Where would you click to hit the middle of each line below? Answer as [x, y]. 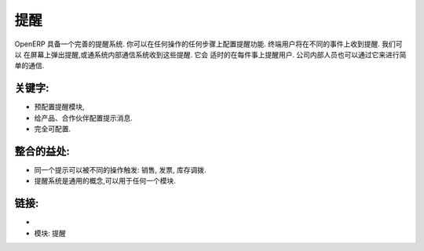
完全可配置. [53, 129]
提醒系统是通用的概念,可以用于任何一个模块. [105, 181]
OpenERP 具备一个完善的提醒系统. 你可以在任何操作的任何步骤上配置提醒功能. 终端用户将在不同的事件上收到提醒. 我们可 [208, 44]
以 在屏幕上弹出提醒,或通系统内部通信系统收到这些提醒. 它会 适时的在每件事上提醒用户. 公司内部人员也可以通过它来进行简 [210, 54]
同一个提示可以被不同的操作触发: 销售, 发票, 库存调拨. [120, 169]
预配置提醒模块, [60, 107]
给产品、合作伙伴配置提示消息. [84, 118]
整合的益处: [42, 151]
